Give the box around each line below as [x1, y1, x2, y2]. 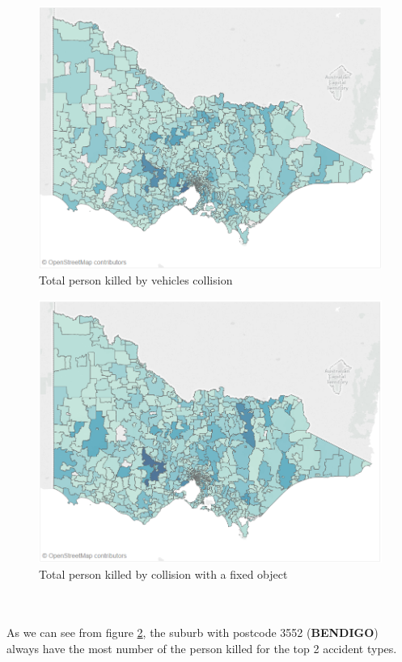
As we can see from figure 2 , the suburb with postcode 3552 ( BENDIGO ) [6, 624, 379, 641]
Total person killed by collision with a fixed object [39, 565, 288, 582]
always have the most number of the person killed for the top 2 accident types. [6, 640, 397, 657]
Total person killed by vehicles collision [39, 272, 233, 289]
